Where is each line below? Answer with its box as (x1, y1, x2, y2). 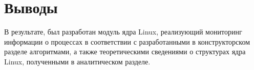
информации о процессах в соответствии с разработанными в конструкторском (4, 36, 250, 47)
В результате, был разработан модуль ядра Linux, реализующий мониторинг (4, 26, 242, 37)
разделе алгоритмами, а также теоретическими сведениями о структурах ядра (4, 46, 246, 57)
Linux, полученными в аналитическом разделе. (4, 56, 151, 66)
